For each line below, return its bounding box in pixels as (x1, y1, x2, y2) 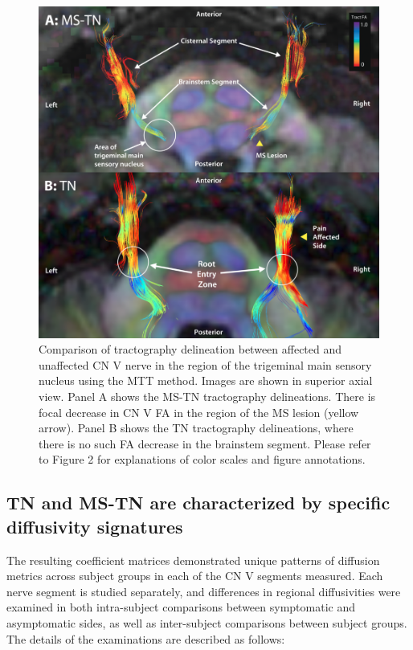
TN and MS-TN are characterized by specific (6, 490, 391, 515)
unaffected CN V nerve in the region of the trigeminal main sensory (39, 356, 372, 373)
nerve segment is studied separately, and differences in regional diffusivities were (6, 583, 401, 599)
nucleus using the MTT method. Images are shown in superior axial (39, 372, 373, 389)
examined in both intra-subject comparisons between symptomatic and (6, 599, 355, 615)
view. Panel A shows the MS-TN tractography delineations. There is (39, 388, 376, 405)
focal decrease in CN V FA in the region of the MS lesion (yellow (39, 403, 359, 420)
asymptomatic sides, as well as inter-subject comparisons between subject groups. (6, 615, 407, 632)
